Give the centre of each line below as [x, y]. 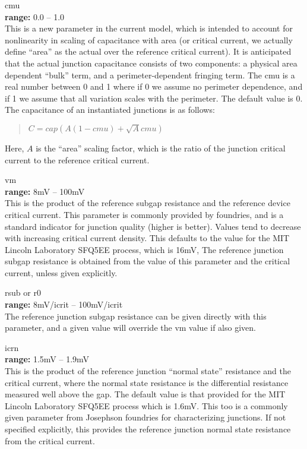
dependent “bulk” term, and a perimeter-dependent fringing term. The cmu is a [150, 75]
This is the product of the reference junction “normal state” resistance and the [148, 371]
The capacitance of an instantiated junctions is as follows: [110, 110]
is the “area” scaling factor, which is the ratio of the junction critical [161, 148]
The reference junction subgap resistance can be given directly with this [136, 316]
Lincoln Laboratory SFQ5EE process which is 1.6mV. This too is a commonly [146, 405]
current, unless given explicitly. [61, 272]
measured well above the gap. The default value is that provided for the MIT [145, 394]
